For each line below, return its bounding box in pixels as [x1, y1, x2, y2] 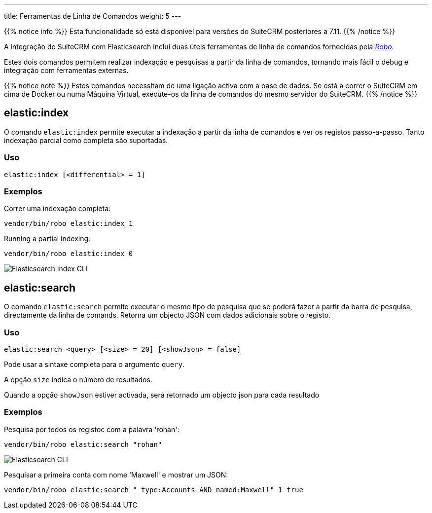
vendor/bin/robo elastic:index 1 [4, 220, 133, 228]
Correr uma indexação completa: [4, 204, 111, 213]
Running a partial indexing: [4, 234, 91, 243]
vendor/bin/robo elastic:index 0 [4, 250, 133, 258]
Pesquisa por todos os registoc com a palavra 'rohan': [4, 425, 180, 434]
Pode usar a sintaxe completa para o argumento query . [4, 360, 185, 368]
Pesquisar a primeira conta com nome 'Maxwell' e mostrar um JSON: [4, 470, 228, 479]
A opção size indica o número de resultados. [4, 375, 152, 384]
